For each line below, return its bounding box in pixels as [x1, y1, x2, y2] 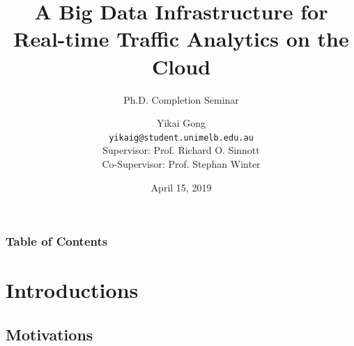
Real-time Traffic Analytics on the [13, 24, 349, 53]
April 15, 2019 [151, 180, 212, 194]
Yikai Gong [156, 116, 206, 130]
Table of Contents [6, 233, 108, 250]
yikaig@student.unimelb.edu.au [109, 132, 254, 143]
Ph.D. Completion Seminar [123, 92, 239, 107]
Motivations [6, 323, 93, 345]
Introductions [6, 276, 139, 304]
